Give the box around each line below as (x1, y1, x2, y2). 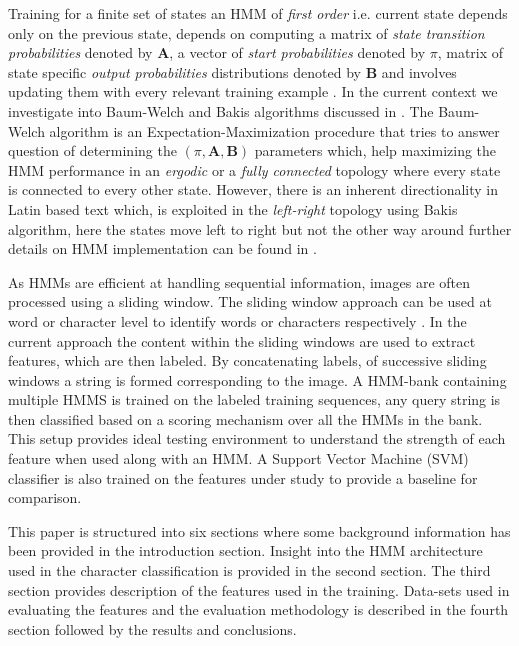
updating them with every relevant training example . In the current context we (8, 81, 498, 102)
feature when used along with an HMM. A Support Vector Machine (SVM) (8, 448, 469, 469)
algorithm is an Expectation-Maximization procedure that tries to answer (49, 120, 500, 141)
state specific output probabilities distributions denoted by (8, 61, 361, 82)
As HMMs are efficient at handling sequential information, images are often (8, 271, 471, 292)
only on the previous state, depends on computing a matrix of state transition (8, 22, 485, 43)
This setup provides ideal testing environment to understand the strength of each (8, 428, 506, 449)
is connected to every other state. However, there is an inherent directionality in (8, 179, 499, 200)
